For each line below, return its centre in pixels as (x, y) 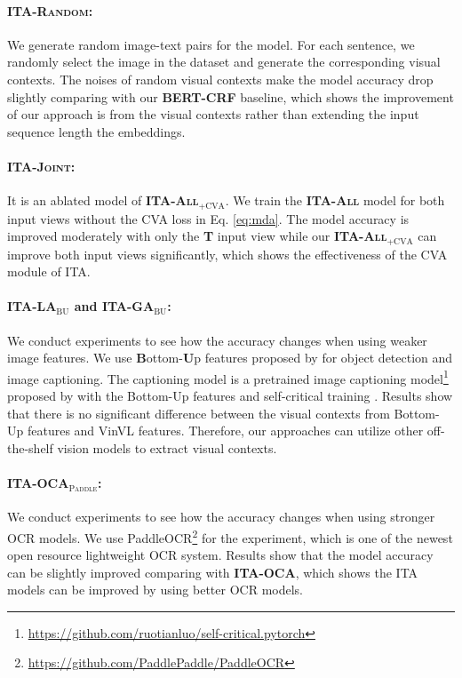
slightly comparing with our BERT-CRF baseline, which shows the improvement (231, 96)
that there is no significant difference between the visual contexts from (199, 413)
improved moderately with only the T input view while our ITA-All (197, 236)
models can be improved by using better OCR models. (155, 590)
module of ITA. (49, 271)
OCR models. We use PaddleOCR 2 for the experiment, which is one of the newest (230, 536)
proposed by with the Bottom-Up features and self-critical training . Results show (230, 396)
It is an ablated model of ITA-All (103, 200)
